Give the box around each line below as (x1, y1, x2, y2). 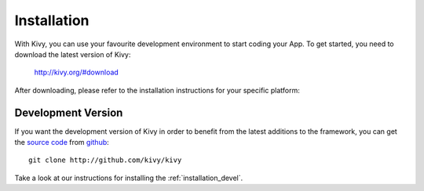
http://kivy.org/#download (34, 67, 119, 77)
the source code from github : (14, 138, 109, 147)
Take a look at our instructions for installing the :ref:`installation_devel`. (14, 173, 243, 182)
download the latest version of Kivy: (14, 49, 131, 59)
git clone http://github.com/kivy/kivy (28, 156, 182, 164)
